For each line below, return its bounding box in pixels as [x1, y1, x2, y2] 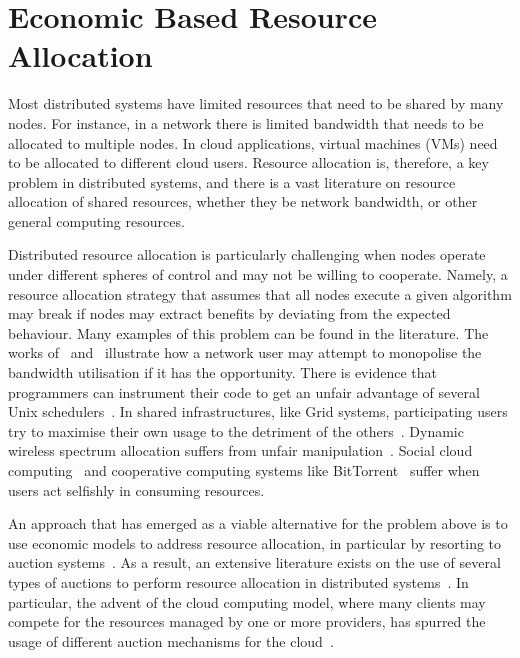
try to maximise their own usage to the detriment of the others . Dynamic [8, 420, 464, 441]
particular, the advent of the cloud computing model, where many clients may [8, 591, 486, 612]
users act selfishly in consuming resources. [8, 479, 265, 500]
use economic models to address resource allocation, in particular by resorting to [8, 532, 502, 553]
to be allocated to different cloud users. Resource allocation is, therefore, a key [8, 152, 489, 173]
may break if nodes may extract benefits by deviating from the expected [8, 303, 451, 324]
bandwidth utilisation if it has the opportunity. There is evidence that [8, 362, 437, 383]
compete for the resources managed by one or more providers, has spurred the [8, 611, 486, 632]
